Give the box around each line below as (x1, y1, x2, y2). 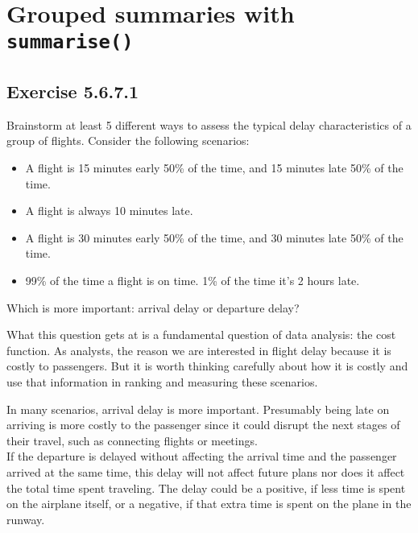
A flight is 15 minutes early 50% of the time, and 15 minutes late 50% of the (25, 159, 404, 176)
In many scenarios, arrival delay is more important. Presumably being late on (6, 400, 390, 417)
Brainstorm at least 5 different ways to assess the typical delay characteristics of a (6, 116, 412, 133)
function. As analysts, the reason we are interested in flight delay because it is (6, 341, 391, 358)
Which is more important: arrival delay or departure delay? (6, 299, 300, 316)
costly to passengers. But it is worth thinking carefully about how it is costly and (6, 357, 408, 374)
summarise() (6, 31, 134, 54)
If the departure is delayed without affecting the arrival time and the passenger (6, 448, 397, 465)
